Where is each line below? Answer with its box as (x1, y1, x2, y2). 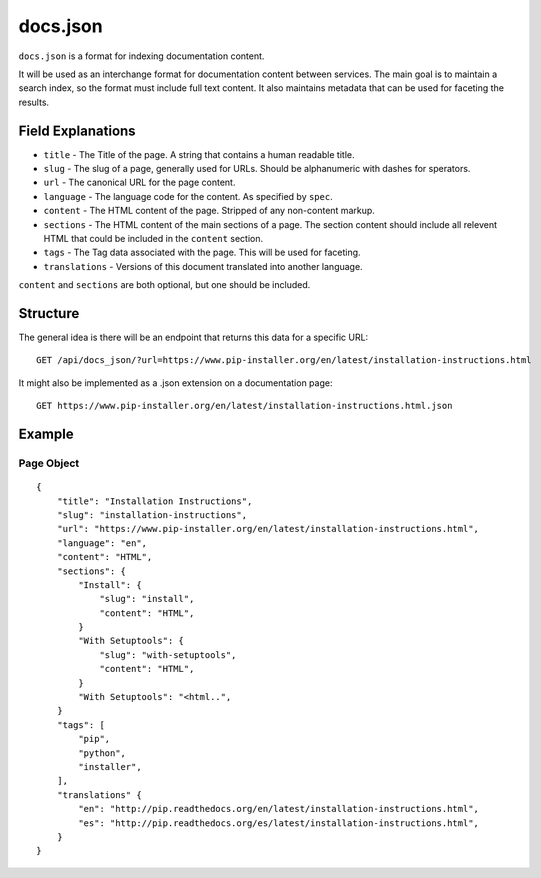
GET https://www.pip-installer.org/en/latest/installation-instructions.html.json (36, 400, 453, 412)
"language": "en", (56, 537, 148, 549)
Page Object (18, 456, 80, 470)
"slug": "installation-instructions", (56, 509, 248, 520)
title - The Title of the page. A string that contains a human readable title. (43, 148, 355, 160)
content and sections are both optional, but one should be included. (18, 279, 311, 291)
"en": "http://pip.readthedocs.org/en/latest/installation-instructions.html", (78, 803, 480, 815)
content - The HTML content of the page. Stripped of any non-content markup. (43, 205, 375, 217)
